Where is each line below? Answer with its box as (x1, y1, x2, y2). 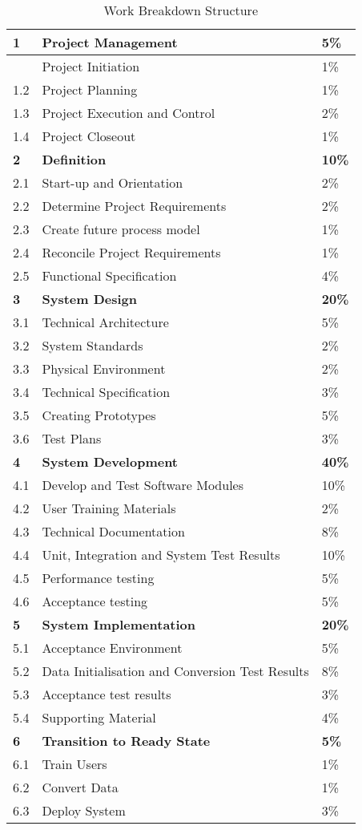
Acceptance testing (42, 592, 148, 610)
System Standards (42, 336, 143, 354)
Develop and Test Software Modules (42, 476, 244, 494)
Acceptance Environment (42, 638, 183, 657)
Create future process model (42, 220, 200, 238)
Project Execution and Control (42, 103, 215, 122)
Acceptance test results (42, 685, 171, 703)
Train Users (42, 755, 107, 773)
